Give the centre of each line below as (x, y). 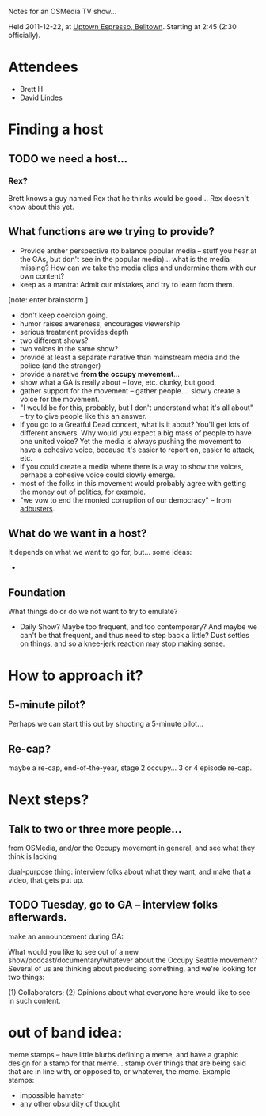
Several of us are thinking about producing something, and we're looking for (133, 968)
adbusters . (37, 508)
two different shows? (54, 340)
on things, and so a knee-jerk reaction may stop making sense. (122, 643)
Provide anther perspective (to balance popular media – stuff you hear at (138, 251)
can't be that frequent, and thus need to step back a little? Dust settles (134, 636)
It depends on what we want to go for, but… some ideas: (100, 552)
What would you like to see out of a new (74, 951)
